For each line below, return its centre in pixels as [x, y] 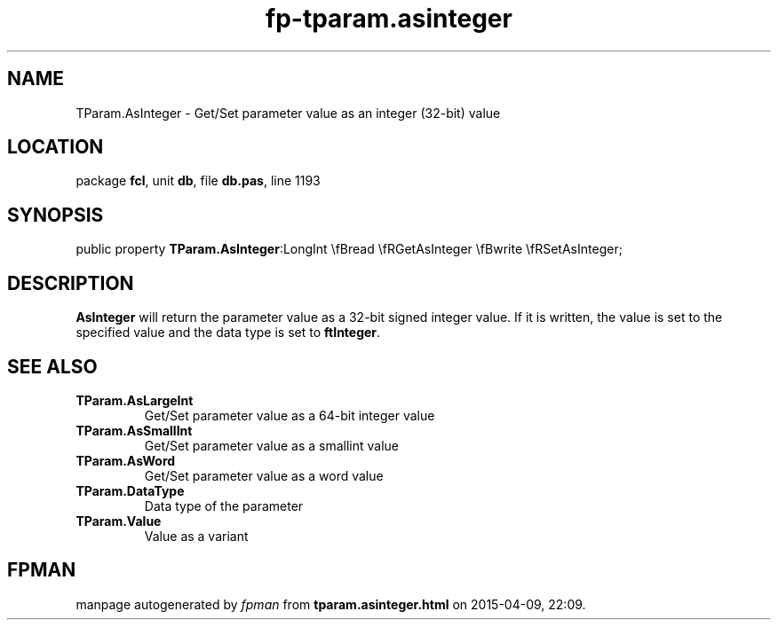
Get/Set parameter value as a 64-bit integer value [290, 415]
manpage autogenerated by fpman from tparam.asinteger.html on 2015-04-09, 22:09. [331, 604]
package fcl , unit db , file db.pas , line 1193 [198, 181]
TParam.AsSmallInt [134, 430]
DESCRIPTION [71, 283]
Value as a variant [196, 536]
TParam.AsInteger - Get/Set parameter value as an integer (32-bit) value [288, 113]
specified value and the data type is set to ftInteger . [228, 333]
